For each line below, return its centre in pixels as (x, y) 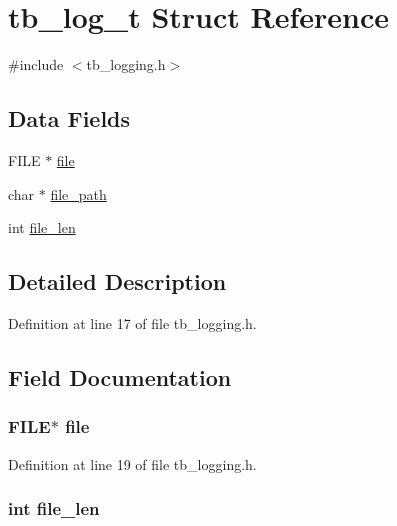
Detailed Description (117, 281)
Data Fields (69, 118)
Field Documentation (120, 376)
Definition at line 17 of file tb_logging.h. (132, 322)
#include (36, 64)
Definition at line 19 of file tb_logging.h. (132, 463)
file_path (78, 193)
